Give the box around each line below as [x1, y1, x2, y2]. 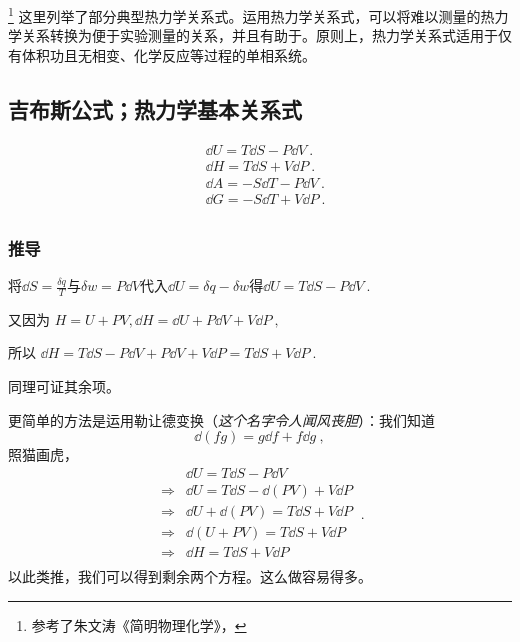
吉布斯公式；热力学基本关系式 [8, 93, 302, 124]
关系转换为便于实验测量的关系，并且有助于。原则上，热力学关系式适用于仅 [21, 25, 512, 46]
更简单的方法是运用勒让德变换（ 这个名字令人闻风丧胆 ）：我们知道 [8, 409, 435, 430]
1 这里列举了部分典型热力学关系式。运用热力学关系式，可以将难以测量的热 [8, 3, 495, 26]
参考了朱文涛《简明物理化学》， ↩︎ [31, 614, 247, 635]
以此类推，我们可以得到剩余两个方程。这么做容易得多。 [8, 566, 372, 586]
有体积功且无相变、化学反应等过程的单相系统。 [8, 44, 316, 65]
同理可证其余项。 [8, 376, 120, 397]
